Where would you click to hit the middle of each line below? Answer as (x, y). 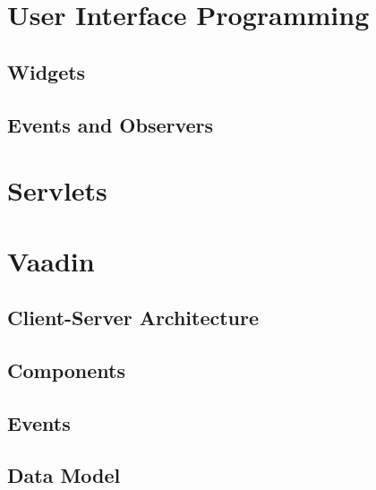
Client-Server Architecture (133, 318)
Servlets (57, 190)
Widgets (47, 71)
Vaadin (51, 260)
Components (66, 370)
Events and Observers (111, 124)
